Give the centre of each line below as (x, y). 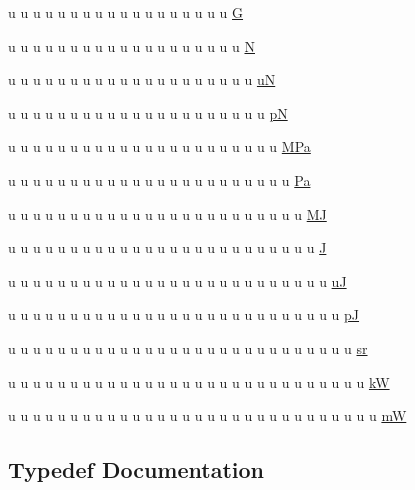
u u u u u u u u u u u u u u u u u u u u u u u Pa (159, 179)
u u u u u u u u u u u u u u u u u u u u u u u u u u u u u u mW (207, 415)
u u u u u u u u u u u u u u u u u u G (126, 12)
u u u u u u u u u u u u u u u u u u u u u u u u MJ (167, 213)
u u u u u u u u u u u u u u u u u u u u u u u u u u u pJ (184, 314)
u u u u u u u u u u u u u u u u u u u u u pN (148, 112)
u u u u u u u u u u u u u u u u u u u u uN (142, 79)
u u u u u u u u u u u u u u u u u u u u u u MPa (159, 146)
